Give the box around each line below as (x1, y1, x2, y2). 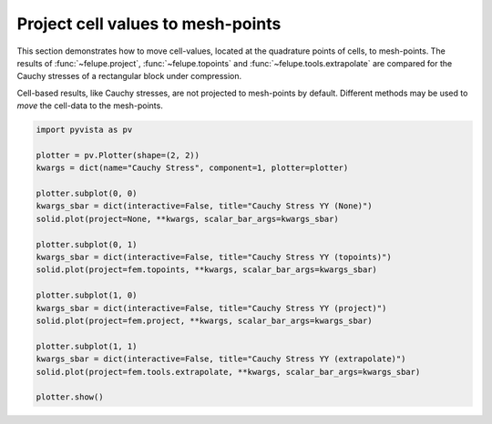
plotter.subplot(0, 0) (36, 188, 138, 199)
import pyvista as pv (36, 125, 133, 136)
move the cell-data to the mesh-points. (16, 100, 163, 111)
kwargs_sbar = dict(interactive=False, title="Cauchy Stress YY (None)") (36, 201, 373, 211)
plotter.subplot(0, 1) (36, 239, 138, 249)
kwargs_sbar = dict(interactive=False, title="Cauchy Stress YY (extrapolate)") (36, 354, 406, 364)
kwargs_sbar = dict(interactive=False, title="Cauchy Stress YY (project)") (36, 303, 387, 313)
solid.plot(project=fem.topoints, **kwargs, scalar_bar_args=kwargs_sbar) (36, 265, 378, 275)
